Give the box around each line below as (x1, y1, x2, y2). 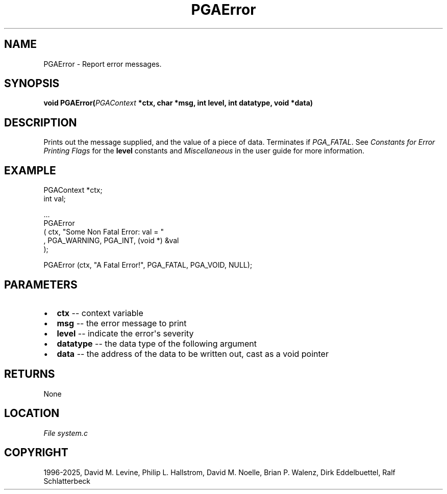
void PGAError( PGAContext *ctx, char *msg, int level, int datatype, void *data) (43, 98, 313, 108)
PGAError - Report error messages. (43, 59, 162, 68)
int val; (43, 194, 66, 203)
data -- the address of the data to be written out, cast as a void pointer (57, 348, 329, 359)
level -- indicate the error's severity (57, 328, 194, 339)
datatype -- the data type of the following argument (57, 338, 257, 349)
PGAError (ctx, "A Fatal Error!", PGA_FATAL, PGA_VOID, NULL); (43, 261, 253, 270)
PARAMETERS (4, 278, 78, 291)
